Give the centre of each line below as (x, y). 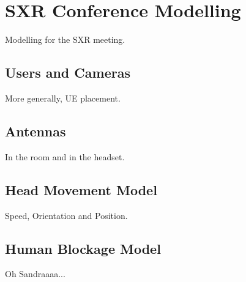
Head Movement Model (81, 189)
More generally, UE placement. (63, 98)
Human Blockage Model (83, 248)
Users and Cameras (68, 72)
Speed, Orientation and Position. (66, 215)
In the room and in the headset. (65, 156)
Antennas (35, 131)
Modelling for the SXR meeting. (65, 39)
